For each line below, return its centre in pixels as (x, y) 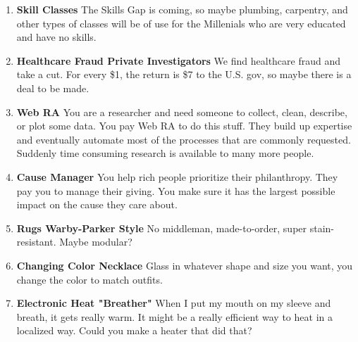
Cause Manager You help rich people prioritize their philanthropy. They (177, 176)
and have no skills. (56, 37)
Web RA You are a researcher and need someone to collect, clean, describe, (182, 112)
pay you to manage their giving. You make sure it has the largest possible (176, 190)
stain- (322, 228)
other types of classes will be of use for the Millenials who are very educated (181, 23)
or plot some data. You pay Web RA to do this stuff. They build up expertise (184, 126)
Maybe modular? (96, 242)
